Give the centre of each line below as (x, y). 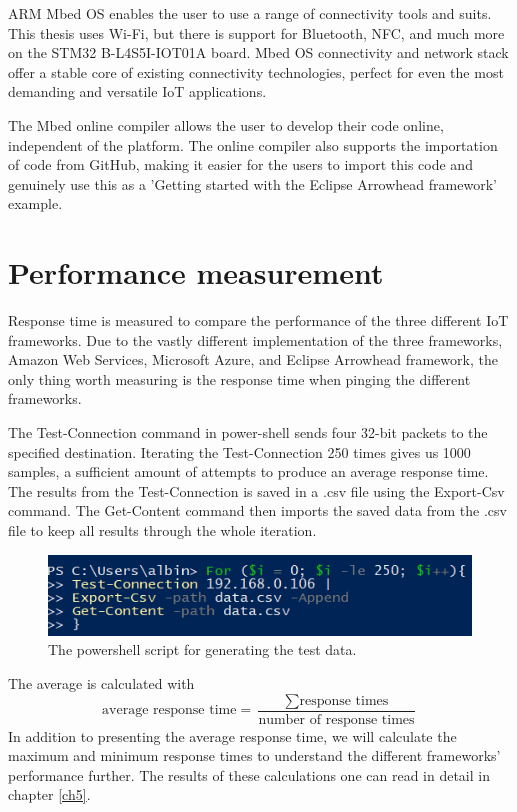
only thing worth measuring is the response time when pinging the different (239, 378)
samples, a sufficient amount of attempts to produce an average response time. (248, 471)
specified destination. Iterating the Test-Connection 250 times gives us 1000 (239, 451)
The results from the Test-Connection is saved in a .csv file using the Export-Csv (256, 490)
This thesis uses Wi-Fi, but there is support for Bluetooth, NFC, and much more (256, 32)
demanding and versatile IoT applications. (137, 91)
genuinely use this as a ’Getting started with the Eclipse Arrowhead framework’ (252, 183)
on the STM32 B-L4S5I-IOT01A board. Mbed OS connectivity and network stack (258, 52)
